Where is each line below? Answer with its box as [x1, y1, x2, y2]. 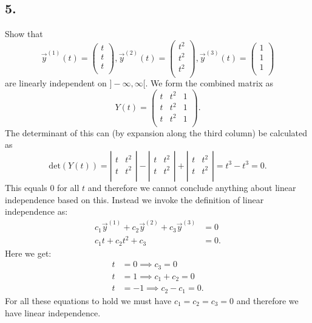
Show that [5, 27, 43, 40]
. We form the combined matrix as [145, 77, 274, 89]
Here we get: [5, 246, 52, 259]
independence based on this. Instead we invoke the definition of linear [5, 193, 264, 206]
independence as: [5, 205, 68, 218]
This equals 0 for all [5, 181, 80, 193]
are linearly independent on [5, 77, 107, 89]
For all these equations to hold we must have [5, 294, 172, 307]
